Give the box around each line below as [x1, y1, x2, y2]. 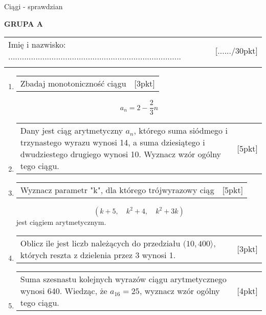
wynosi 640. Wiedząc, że [20, 284, 107, 297]
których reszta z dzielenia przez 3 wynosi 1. [20, 248, 176, 261]
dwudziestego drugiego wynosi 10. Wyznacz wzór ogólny [20, 148, 221, 160]
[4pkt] [237, 284, 258, 297]
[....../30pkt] [215, 44, 258, 56]
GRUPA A [4, 18, 43, 29]
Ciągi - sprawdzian [4, 1, 63, 11]
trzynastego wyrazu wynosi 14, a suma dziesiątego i [20, 136, 205, 149]
